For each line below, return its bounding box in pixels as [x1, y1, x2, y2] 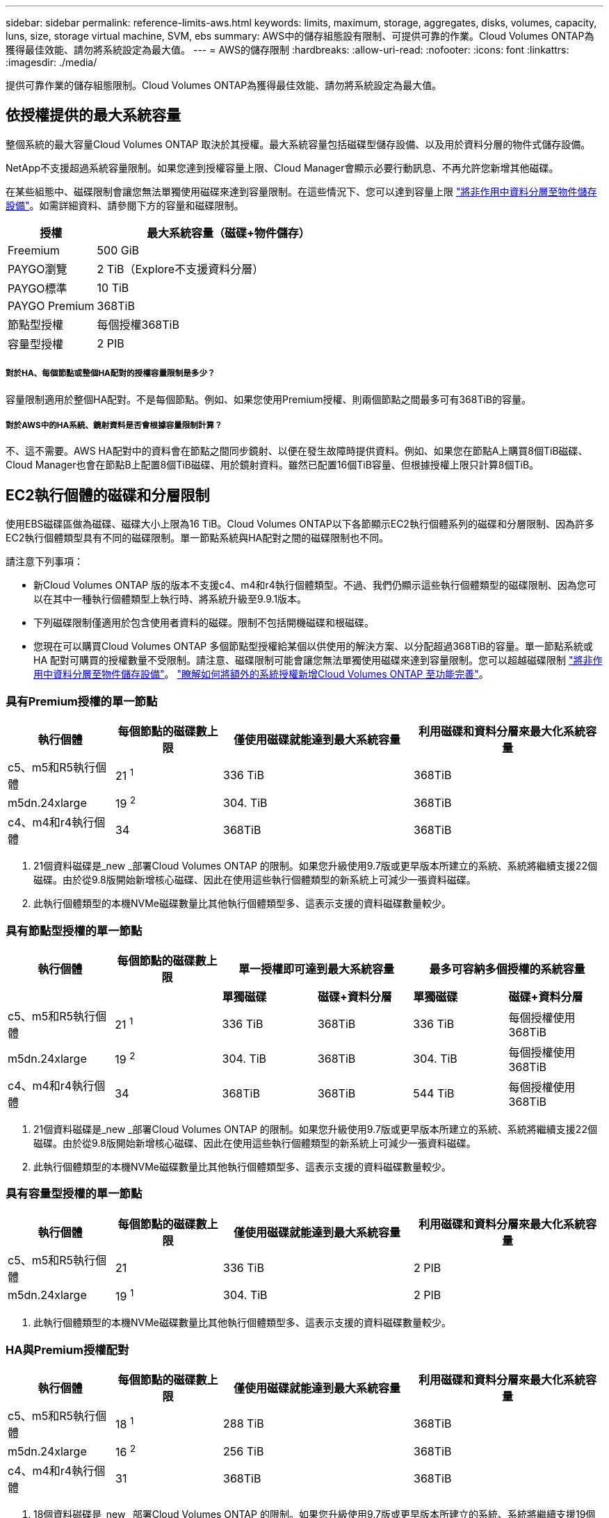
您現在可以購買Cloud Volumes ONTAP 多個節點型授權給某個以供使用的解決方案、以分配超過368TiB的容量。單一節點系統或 [33, 640, 593, 653]
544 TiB [413, 1086, 455, 1101]
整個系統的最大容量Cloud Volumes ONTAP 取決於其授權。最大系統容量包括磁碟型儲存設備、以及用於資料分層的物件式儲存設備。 [6, 138, 591, 150]
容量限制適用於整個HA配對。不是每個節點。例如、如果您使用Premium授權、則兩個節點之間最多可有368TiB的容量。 [6, 393, 531, 405]
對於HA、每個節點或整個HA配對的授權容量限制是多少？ [6, 368, 216, 379]
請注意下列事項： [6, 555, 83, 568]
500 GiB [97, 243, 140, 257]
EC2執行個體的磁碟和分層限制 [6, 486, 210, 504]
